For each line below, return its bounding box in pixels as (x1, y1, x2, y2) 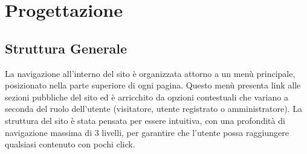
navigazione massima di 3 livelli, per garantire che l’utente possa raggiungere (5, 126, 289, 138)
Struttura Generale (5, 38, 128, 57)
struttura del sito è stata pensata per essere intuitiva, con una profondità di (5, 114, 285, 126)
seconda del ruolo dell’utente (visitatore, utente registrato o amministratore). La (5, 102, 302, 115)
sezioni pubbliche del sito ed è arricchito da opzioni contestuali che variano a (5, 90, 288, 103)
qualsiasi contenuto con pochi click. (5, 138, 135, 150)
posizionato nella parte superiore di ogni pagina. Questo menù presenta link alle (5, 79, 301, 91)
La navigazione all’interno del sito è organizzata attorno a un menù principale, (5, 67, 296, 79)
